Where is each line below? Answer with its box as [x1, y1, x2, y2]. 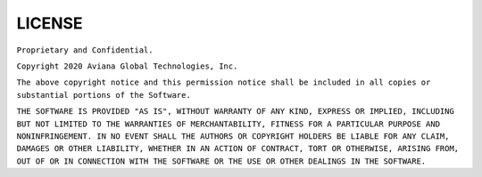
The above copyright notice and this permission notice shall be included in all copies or [16, 77, 431, 88]
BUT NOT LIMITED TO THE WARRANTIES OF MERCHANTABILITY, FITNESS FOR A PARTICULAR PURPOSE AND [16, 118, 441, 129]
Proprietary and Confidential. [16, 44, 154, 55]
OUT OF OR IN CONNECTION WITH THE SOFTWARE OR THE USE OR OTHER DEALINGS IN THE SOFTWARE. [16, 156, 427, 166]
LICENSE [16, 13, 84, 33]
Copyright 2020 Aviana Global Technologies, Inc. [16, 60, 238, 71]
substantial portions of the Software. [16, 90, 191, 100]
